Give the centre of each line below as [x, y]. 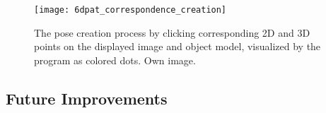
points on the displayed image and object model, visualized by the [177, 46]
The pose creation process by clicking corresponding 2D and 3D [172, 32]
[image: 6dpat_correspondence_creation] [130, 10]
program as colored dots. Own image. [115, 60]
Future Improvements [87, 98]
